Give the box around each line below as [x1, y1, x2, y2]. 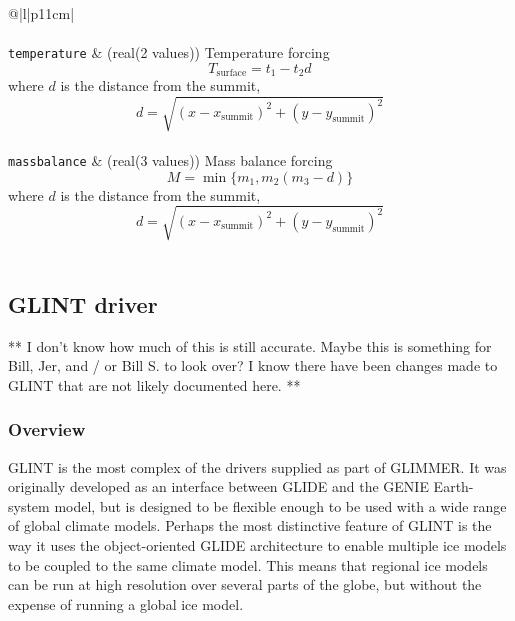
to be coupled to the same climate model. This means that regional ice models [8, 554, 488, 575]
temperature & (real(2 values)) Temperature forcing [8, 42, 330, 63]
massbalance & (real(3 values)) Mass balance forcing [8, 150, 333, 171]
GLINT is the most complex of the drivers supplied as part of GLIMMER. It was [8, 456, 507, 477]
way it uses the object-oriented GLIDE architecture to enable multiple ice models [8, 535, 507, 555]
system [8, 495, 50, 516]
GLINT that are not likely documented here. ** [8, 374, 301, 395]
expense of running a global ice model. [8, 593, 244, 614]
